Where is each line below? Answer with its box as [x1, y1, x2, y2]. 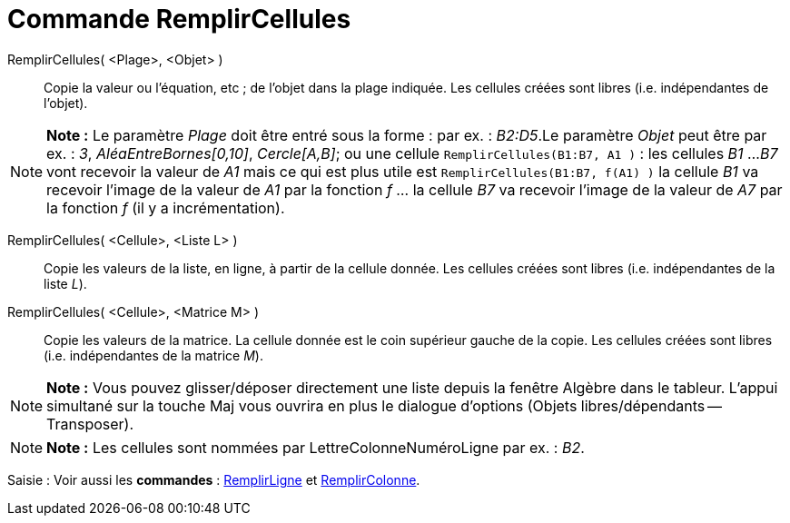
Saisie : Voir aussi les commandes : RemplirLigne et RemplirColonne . [7, 471, 420, 488]
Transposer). [46, 414, 134, 433]
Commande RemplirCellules [7, 4, 351, 35]
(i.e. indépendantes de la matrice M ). [44, 347, 263, 363]
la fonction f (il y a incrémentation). [46, 198, 285, 217]
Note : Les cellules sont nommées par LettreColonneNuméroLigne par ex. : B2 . [46, 438, 585, 457]
